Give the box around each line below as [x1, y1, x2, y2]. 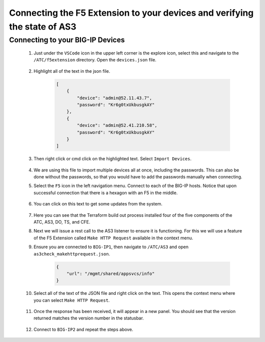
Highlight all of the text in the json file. [33, 68, 110, 74]
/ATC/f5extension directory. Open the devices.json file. [33, 57, 157, 63]
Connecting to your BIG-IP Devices [9, 35, 125, 44]
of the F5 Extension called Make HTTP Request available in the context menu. [33, 235, 193, 241]
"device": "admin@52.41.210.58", [77, 123, 158, 128]
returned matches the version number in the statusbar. [33, 315, 144, 321]
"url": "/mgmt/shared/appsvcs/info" [66, 271, 155, 276]
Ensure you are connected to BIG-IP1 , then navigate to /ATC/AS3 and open [33, 244, 189, 250]
